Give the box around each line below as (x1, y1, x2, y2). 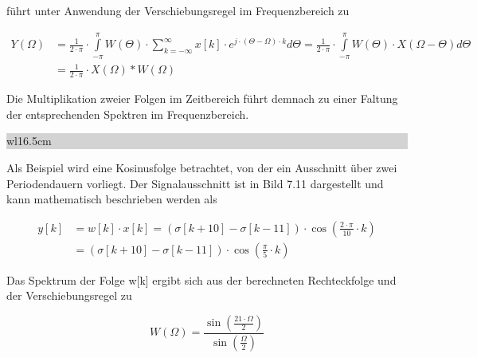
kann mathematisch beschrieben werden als (6, 191, 217, 207)
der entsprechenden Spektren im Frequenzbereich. (6, 105, 249, 122)
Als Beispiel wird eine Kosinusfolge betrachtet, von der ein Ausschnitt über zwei (6, 159, 397, 175)
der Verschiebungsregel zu (6, 287, 132, 304)
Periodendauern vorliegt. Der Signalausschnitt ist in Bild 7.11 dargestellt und (6, 175, 384, 191)
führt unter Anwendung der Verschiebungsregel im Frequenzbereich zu (6, 2, 350, 18)
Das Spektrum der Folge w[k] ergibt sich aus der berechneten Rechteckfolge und (6, 271, 397, 288)
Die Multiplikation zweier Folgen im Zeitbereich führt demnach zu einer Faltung (6, 90, 398, 107)
